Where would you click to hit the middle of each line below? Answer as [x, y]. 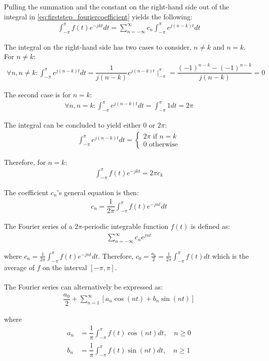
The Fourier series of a [38, 226]
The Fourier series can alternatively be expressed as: [84, 286]
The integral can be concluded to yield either [72, 125]
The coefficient [26, 192]
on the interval [65, 267]
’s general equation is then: [98, 192]
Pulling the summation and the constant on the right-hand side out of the [117, 6]
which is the [231, 255]
